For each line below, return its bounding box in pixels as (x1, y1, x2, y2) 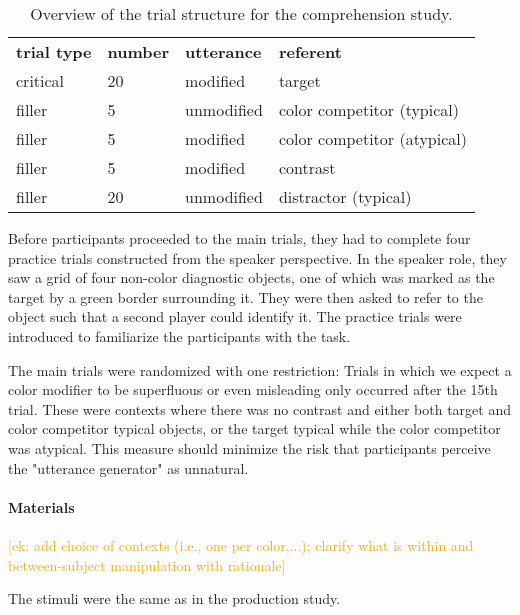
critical (16, 69, 65, 92)
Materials (8, 496, 75, 517)
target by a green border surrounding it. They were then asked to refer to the (8, 286, 483, 307)
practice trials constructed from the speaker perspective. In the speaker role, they (8, 247, 507, 268)
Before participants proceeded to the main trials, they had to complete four (8, 228, 471, 248)
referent (278, 40, 342, 63)
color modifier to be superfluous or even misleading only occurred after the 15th (8, 379, 498, 400)
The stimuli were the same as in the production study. (8, 588, 341, 609)
